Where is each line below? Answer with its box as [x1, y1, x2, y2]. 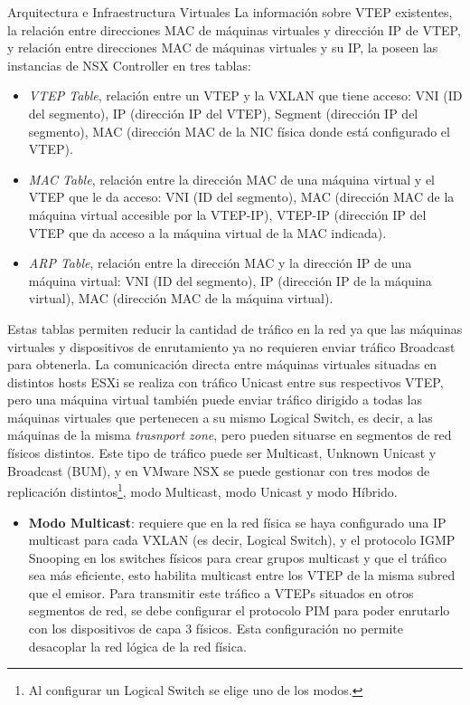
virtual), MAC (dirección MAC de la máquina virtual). [28, 289, 334, 308]
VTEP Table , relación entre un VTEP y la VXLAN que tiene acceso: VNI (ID [28, 86, 463, 105]
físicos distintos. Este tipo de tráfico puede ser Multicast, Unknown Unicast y [7, 443, 437, 462]
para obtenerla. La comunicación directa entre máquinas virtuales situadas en [7, 355, 437, 374]
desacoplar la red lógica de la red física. [28, 636, 247, 655]
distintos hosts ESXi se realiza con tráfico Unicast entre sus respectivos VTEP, [7, 372, 444, 391]
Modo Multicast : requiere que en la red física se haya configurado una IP [28, 512, 446, 531]
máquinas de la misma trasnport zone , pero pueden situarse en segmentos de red [7, 425, 452, 444]
